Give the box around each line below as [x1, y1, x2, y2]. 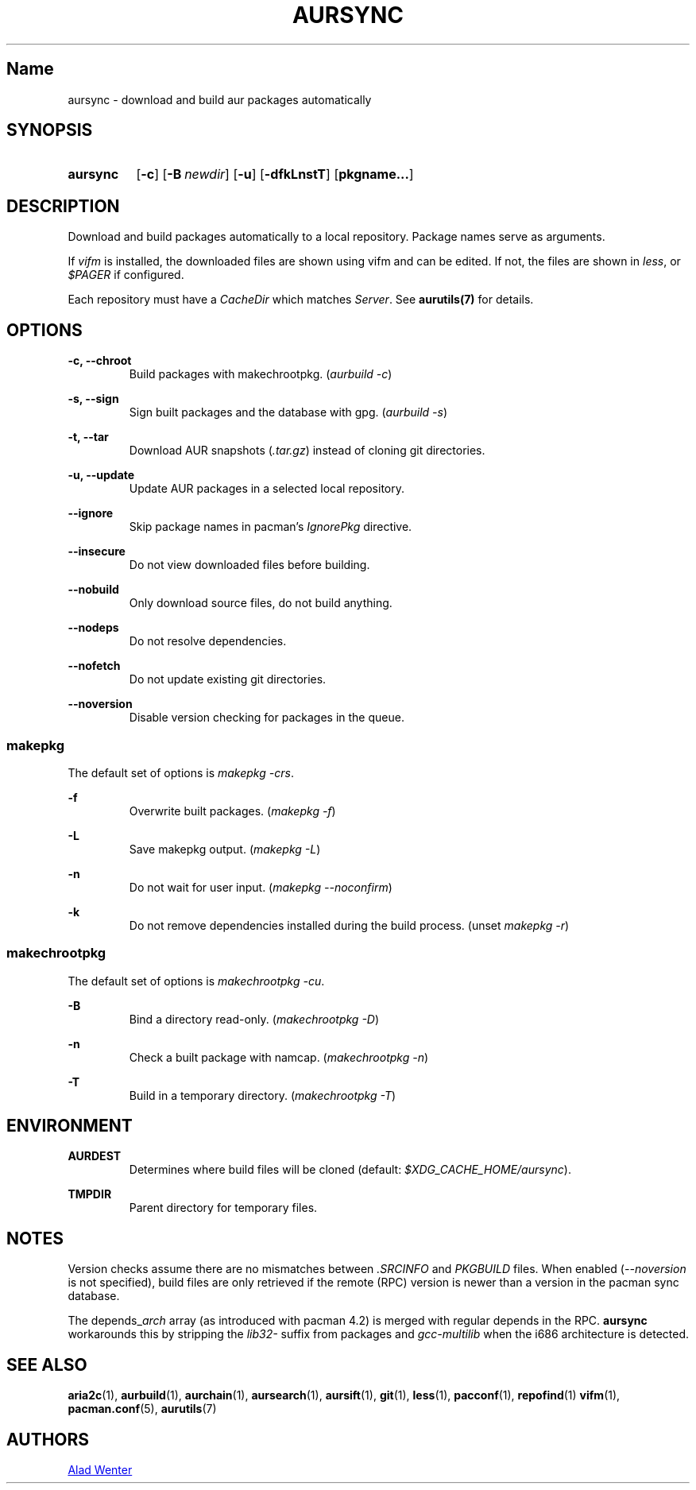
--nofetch [68, 659, 121, 673]
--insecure [68, 544, 126, 559]
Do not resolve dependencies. [129, 634, 287, 648]
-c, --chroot [68, 354, 132, 368]
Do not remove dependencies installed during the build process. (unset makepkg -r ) [129, 918, 570, 932]
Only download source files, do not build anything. [129, 596, 392, 610]
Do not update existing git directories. [129, 672, 327, 687]
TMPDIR [68, 1187, 112, 1202]
